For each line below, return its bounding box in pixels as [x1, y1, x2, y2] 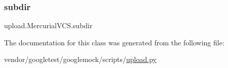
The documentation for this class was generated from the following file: [4, 37, 224, 47]
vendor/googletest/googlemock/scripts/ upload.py [4, 54, 157, 64]
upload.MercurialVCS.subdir [4, 20, 93, 31]
